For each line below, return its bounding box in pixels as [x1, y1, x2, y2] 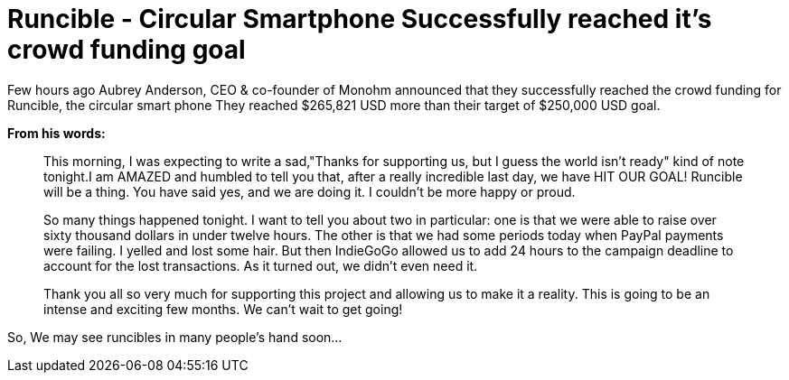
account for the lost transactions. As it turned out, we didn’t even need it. [43, 257, 478, 273]
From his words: [7, 125, 106, 141]
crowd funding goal [7, 34, 246, 65]
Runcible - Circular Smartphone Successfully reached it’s [7, 4, 712, 34]
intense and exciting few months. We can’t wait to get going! [43, 301, 403, 317]
